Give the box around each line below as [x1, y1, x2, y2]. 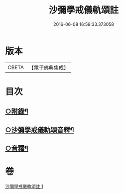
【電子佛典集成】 [28, 64, 69, 71]
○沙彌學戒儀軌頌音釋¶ [5, 125, 74, 134]
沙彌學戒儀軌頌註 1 [5, 183, 43, 189]
